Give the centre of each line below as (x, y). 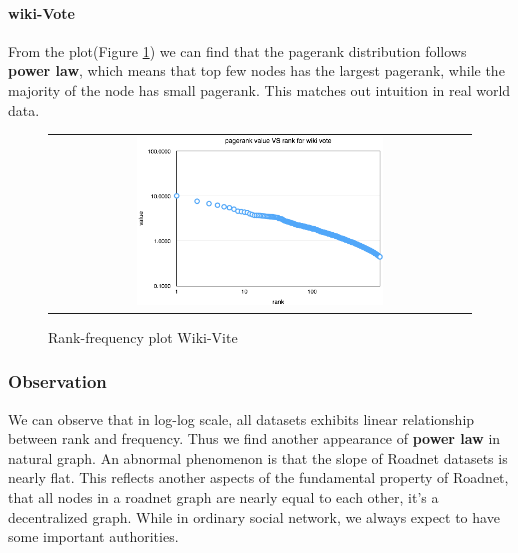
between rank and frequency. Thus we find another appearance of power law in (254, 438)
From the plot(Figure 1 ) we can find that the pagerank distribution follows (237, 50)
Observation (57, 381)
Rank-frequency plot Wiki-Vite (143, 336)
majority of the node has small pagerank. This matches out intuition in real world (259, 89)
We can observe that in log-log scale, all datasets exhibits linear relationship (241, 418)
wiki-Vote (41, 12)
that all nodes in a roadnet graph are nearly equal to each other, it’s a (223, 497)
